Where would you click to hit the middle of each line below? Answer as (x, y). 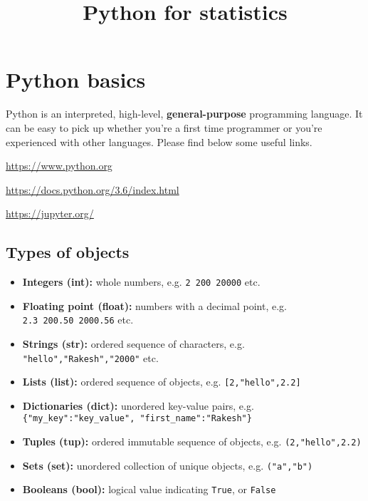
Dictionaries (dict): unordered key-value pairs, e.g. (138, 405)
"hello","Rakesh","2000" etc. (90, 357)
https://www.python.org (59, 166)
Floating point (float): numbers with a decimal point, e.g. (154, 305)
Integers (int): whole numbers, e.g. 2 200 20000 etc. (141, 282)
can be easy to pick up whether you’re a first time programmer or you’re (164, 127)
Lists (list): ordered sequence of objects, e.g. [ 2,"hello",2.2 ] (162, 382)
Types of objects (68, 252)
